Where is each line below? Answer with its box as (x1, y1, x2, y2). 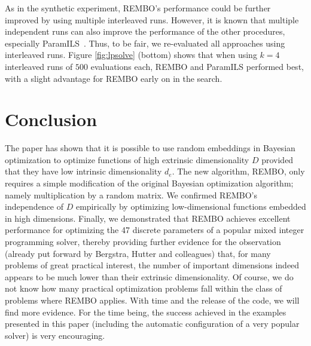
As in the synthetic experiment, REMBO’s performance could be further (5, 2, 271, 14)
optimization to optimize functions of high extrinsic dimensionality (5, 153, 249, 166)
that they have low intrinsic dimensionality (5, 165, 162, 177)
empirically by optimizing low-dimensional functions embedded (75, 200, 306, 213)
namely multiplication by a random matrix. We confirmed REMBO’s (5, 188, 257, 201)
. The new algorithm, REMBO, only (172, 165, 305, 177)
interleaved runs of (5, 60, 73, 72)
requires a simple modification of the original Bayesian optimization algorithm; (5, 177, 294, 189)
